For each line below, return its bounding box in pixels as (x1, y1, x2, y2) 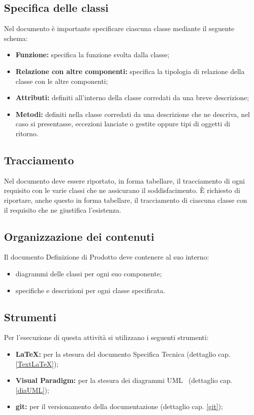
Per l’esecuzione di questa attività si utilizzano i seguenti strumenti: (4, 332, 209, 342)
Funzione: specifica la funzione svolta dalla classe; (15, 49, 170, 60)
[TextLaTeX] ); (15, 358, 59, 369)
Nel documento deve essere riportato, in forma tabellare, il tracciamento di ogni (4, 175, 245, 186)
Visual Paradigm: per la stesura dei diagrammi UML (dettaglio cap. (15, 375, 232, 385)
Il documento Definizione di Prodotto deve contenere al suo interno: (4, 252, 209, 262)
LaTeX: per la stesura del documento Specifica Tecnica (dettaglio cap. (15, 348, 231, 359)
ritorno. (15, 128, 38, 138)
